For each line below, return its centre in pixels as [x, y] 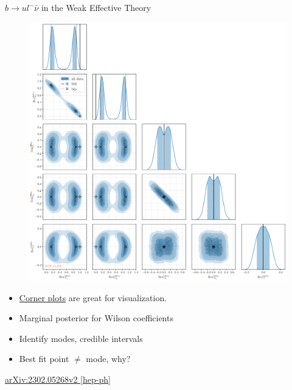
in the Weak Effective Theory [96, 7]
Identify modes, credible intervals [81, 338]
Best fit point [44, 359]
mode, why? [108, 359]
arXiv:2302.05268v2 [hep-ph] [58, 379]
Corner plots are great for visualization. [93, 297]
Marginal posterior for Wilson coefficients [96, 318]
